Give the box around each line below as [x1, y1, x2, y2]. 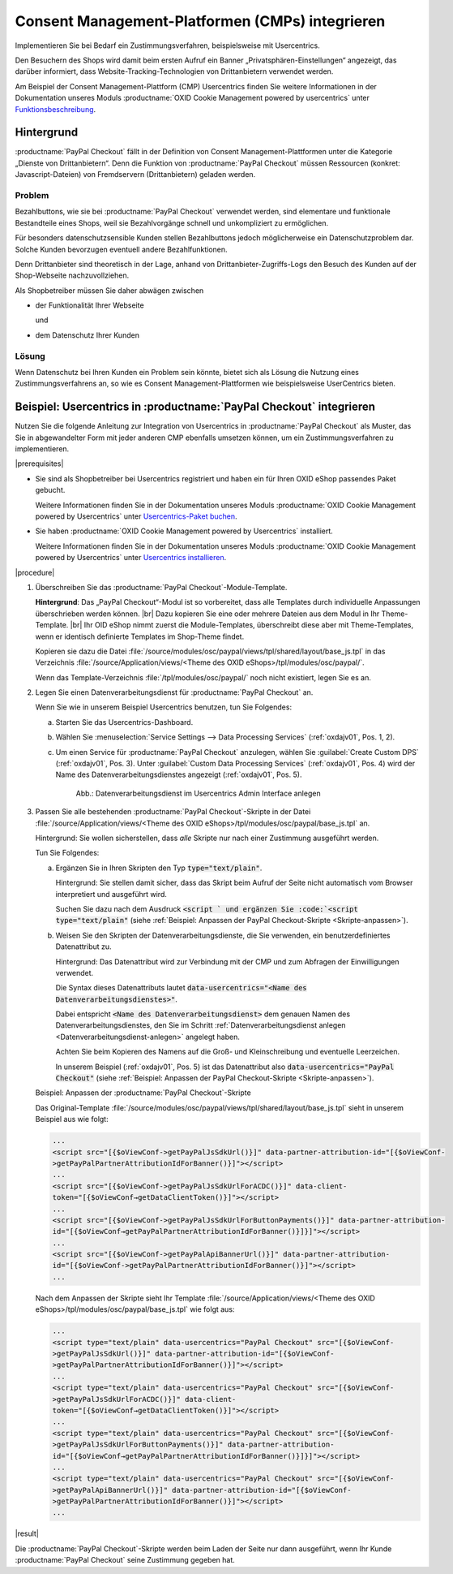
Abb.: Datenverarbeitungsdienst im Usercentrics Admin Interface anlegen [75, 788, 321, 798]
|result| [15, 1529, 40, 1538]
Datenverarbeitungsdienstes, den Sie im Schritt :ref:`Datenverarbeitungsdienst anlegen [55, 1020, 346, 1030]
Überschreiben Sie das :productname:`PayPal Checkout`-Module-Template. [35, 582, 288, 592]
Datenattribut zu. [55, 942, 113, 951]
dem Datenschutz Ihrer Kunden [35, 330, 139, 340]
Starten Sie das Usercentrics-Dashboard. [55, 717, 194, 727]
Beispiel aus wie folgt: [35, 1115, 109, 1124]
